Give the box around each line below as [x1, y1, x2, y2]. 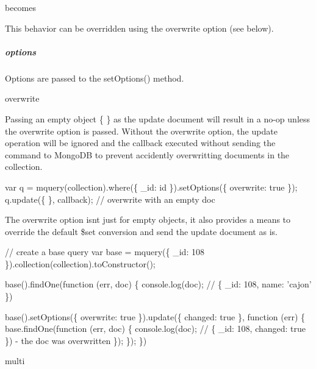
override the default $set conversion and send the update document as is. [5, 225, 278, 237]
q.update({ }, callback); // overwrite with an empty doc [5, 192, 215, 205]
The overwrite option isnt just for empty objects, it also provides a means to [5, 213, 291, 226]
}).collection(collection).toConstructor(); [5, 257, 156, 270]
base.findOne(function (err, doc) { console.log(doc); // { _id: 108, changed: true [5, 322, 306, 335]
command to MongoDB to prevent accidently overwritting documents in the [5, 148, 290, 161]
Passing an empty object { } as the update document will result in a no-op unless [5, 112, 311, 125]
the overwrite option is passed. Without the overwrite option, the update [5, 124, 278, 137]
